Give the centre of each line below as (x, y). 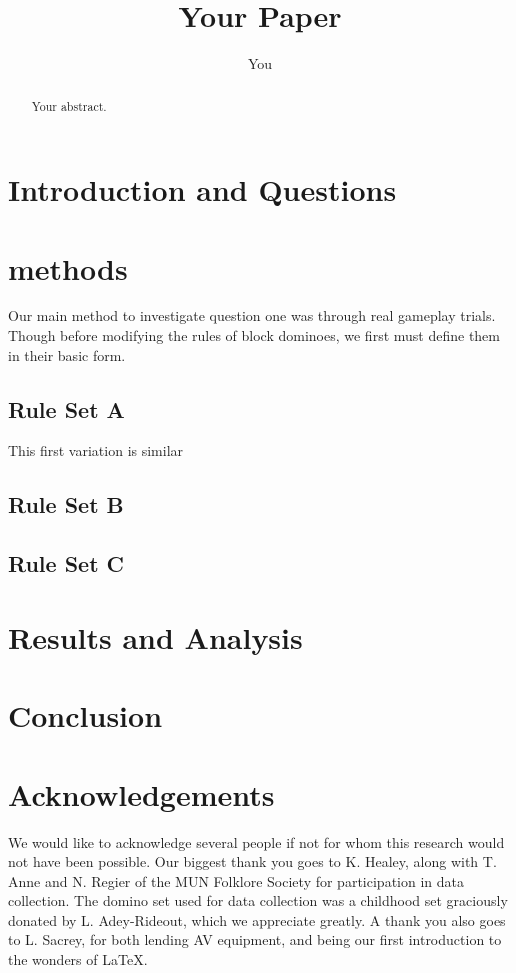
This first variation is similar (96, 450)
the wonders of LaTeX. (78, 959)
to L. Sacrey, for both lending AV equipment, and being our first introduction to (255, 939)
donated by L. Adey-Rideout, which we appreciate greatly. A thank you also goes (257, 919)
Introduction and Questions (202, 189)
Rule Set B (66, 504)
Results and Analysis (155, 636)
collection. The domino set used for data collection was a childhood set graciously (258, 900)
